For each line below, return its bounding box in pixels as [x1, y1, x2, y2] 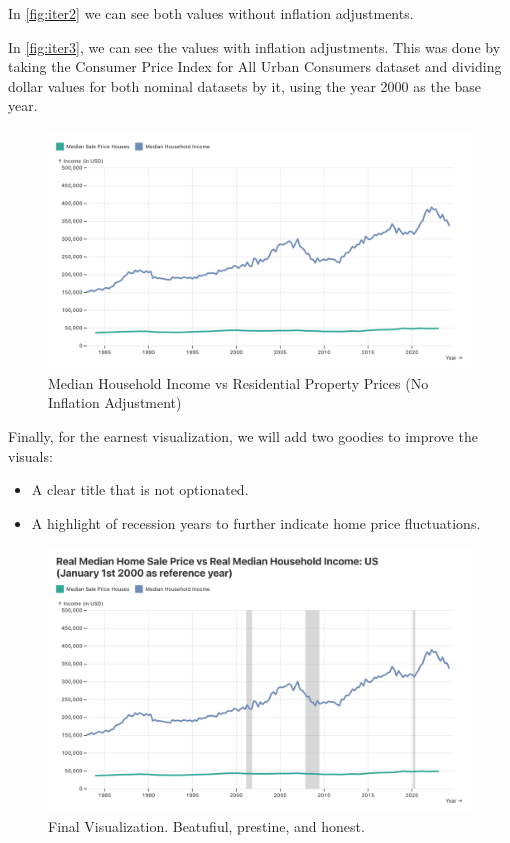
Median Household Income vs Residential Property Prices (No [48, 372, 429, 393]
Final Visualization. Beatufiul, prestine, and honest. [48, 816, 365, 837]
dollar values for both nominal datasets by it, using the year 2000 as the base [8, 75, 482, 96]
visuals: [8, 445, 53, 466]
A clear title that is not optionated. [31, 479, 249, 500]
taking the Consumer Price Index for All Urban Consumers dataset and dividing [8, 56, 502, 77]
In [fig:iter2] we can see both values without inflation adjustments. [8, 3, 414, 23]
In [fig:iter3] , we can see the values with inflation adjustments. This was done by [8, 36, 501, 57]
